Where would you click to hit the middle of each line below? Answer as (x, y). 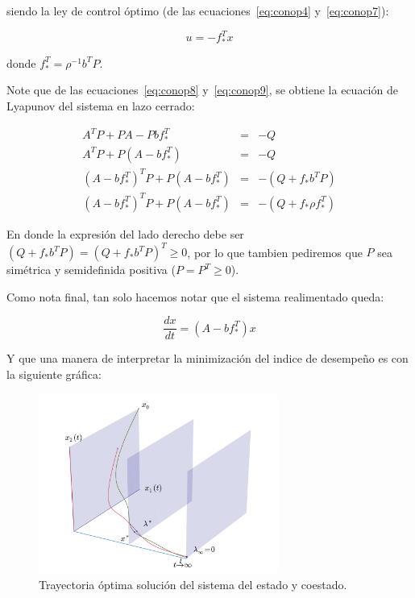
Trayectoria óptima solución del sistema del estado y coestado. (193, 584)
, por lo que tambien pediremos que (275, 252)
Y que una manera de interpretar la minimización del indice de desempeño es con (207, 358)
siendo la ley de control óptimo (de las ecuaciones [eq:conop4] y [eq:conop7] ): (198, 10)
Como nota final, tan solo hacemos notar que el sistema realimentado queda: (195, 296)
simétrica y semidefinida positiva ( (91, 270)
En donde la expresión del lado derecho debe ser (125, 233)
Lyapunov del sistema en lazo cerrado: (101, 106)
